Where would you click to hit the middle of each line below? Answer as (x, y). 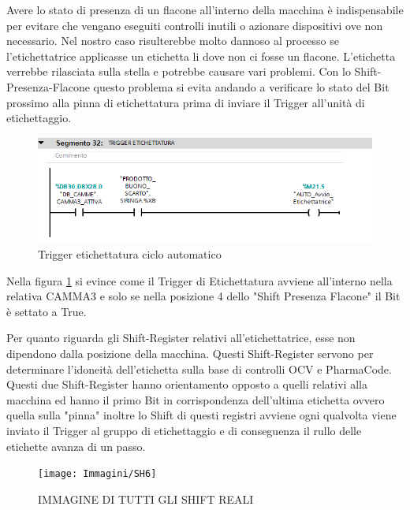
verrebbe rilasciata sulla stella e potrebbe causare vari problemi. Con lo (179, 71)
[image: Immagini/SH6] (97, 474)
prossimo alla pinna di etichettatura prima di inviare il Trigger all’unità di (186, 102)
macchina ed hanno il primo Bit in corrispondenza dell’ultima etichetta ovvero (196, 399)
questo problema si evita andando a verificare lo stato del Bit (241, 86)
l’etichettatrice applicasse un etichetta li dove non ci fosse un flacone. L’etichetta (201, 56)
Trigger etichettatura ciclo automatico (130, 254)
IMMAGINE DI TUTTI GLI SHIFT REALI (146, 499)
